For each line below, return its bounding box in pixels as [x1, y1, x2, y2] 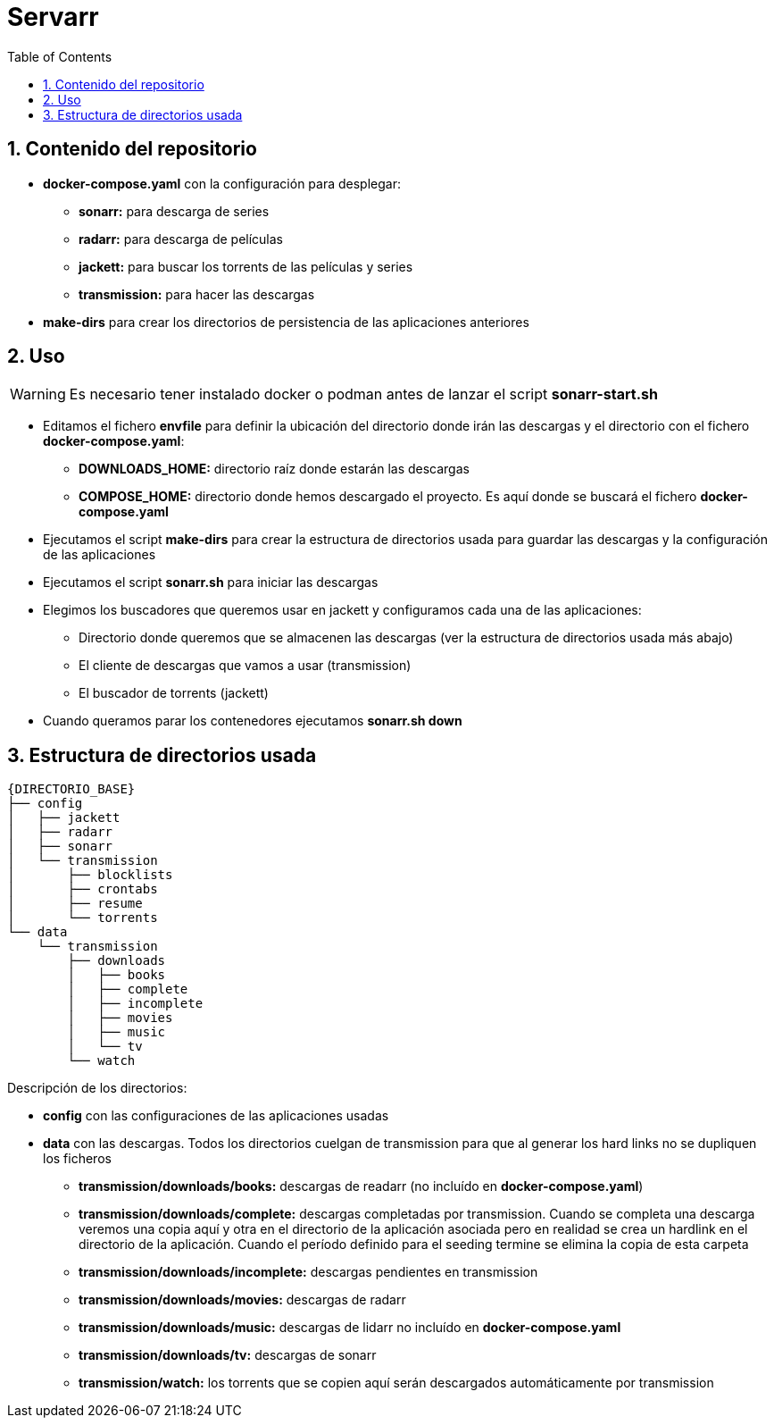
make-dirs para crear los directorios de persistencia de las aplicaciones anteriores [43, 314, 529, 330]
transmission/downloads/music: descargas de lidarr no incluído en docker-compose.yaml [79, 1320, 621, 1336]
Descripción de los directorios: [7, 1080, 187, 1096]
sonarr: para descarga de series [79, 203, 270, 219]
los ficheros [43, 1151, 112, 1167]
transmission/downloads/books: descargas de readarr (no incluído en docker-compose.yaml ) [79, 1178, 644, 1194]
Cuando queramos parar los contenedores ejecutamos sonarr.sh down [43, 713, 462, 729]
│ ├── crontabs [7, 882, 158, 897]
